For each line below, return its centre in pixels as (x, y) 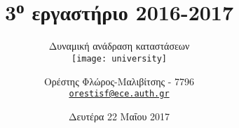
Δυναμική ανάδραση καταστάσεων (119, 46)
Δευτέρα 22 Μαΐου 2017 (119, 116)
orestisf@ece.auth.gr (119, 94)
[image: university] (119, 59)
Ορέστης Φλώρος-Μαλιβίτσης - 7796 (119, 81)
